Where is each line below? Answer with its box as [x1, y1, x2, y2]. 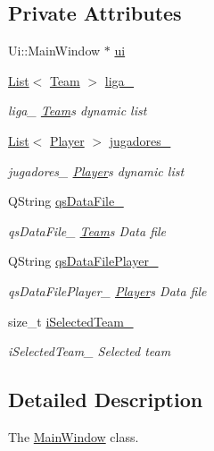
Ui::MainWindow [8, 41, 101, 60]
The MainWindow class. [8, 427, 139, 446]
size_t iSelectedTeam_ [8, 311, 134, 330]
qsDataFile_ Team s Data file [8, 221, 167, 240]
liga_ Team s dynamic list [8, 101, 147, 120]
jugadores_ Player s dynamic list [8, 161, 185, 180]
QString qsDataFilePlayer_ [8, 251, 159, 270]
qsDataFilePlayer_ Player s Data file [8, 281, 207, 300]
